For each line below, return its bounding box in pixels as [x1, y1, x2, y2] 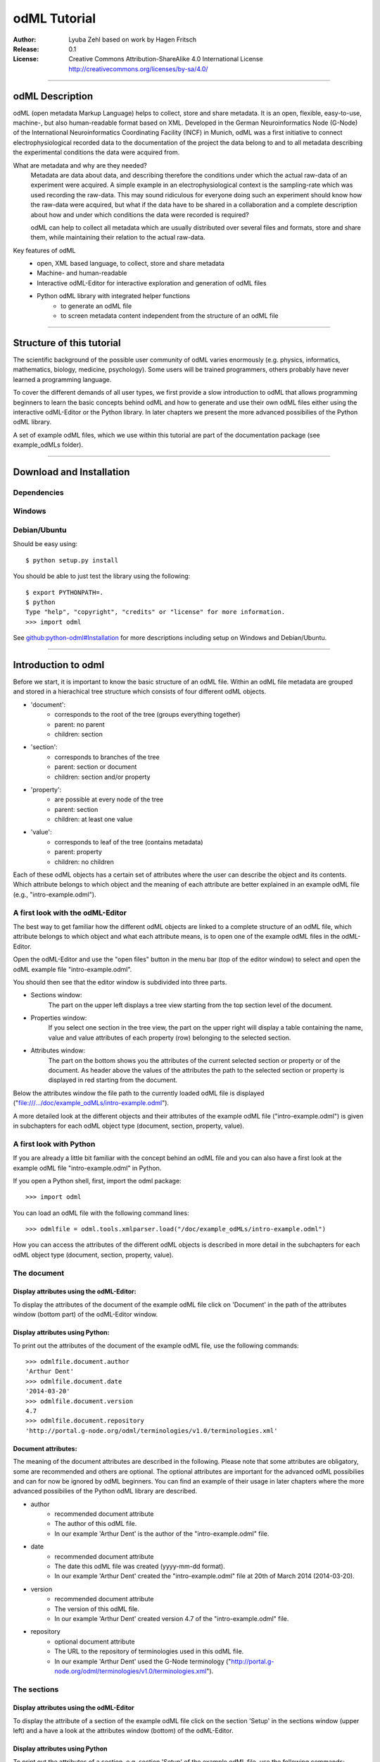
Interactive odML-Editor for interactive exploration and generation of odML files [37, 278, 267, 287]
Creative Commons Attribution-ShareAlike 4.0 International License [68, 55, 263, 63]
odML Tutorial [13, 11, 96, 26]
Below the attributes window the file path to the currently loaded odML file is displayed [13, 1089, 265, 1097]
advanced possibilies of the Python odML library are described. [13, 1487, 197, 1496]
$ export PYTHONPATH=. [25, 589, 104, 596]
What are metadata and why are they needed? [13, 161, 147, 169]
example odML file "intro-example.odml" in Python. [13, 1164, 162, 1172]
